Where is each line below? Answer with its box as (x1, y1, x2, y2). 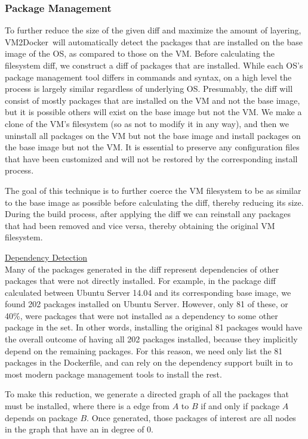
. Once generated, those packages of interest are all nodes (87, 411, 296, 423)
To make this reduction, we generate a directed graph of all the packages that (5, 388, 289, 400)
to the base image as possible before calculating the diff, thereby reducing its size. (5, 196, 304, 208)
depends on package (5, 411, 78, 423)
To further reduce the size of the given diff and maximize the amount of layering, (5, 24, 301, 36)
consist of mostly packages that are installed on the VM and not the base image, (5, 94, 300, 106)
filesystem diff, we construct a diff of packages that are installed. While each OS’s (5, 59, 303, 71)
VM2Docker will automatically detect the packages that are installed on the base (5, 35, 303, 48)
